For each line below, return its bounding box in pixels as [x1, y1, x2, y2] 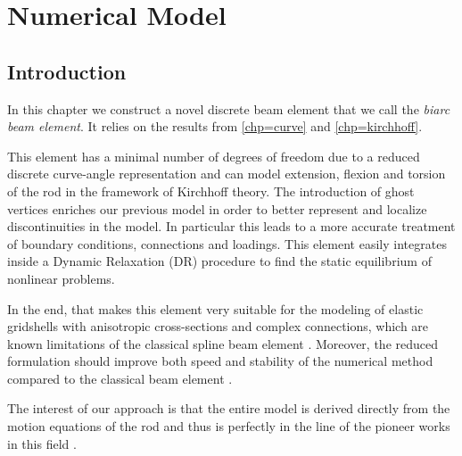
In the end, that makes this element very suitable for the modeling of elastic [7, 299, 424, 318]
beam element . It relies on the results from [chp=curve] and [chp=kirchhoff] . [7, 117, 423, 136]
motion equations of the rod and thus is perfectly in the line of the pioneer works [7, 417, 450, 435]
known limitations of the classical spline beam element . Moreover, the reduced [7, 334, 439, 352]
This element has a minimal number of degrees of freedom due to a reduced [7, 146, 420, 165]
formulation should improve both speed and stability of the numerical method [7, 352, 433, 370]
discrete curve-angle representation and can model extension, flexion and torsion [7, 164, 446, 183]
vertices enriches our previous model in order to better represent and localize [7, 199, 427, 218]
